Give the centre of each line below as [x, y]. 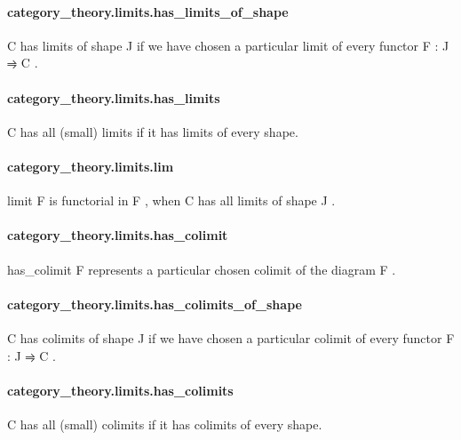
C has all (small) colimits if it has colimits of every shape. [165, 424]
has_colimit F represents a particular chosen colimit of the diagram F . [202, 269]
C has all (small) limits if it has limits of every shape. [153, 131]
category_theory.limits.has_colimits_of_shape [155, 304]
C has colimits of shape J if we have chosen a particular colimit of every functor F [231, 337]
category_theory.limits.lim [91, 166]
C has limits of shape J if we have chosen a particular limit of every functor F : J [228, 45]
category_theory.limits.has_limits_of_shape [148, 11]
